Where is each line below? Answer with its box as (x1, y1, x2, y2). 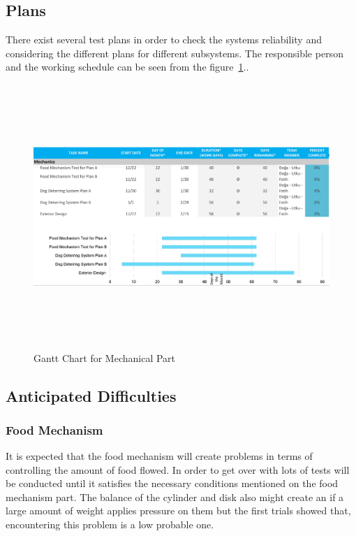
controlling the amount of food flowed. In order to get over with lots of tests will (6, 462, 350, 477)
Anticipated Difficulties (6, 384, 177, 406)
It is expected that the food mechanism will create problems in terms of (6, 449, 313, 463)
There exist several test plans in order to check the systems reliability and (6, 32, 322, 47)
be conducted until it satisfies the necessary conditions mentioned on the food (6, 476, 339, 491)
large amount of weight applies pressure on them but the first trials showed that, (6, 503, 351, 518)
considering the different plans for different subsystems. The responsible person (6, 45, 343, 60)
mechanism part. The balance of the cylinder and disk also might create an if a (6, 489, 344, 504)
